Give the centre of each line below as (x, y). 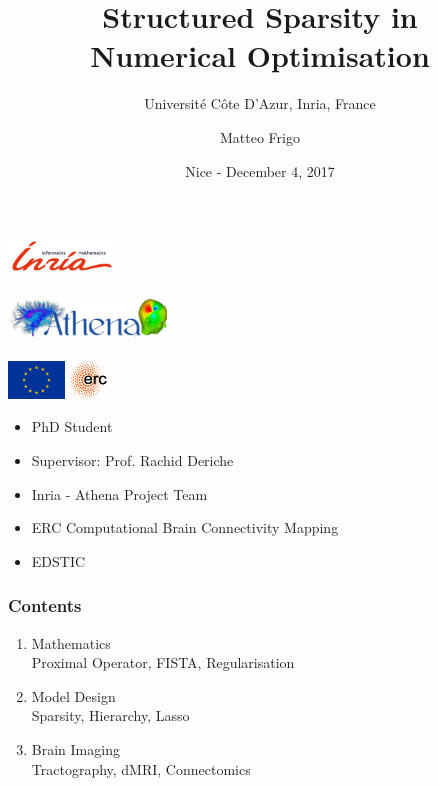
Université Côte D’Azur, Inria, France (260, 103)
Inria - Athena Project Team (119, 493)
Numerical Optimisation (260, 55)
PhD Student (72, 426)
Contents (45, 605)
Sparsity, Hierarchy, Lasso (110, 715)
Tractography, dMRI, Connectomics (141, 768)
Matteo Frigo (260, 136)
